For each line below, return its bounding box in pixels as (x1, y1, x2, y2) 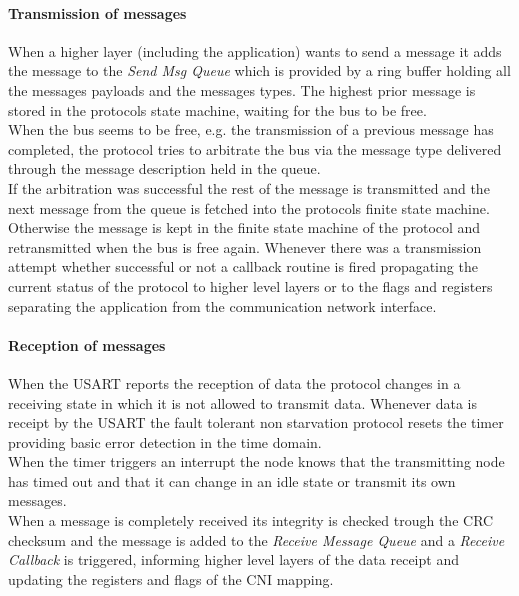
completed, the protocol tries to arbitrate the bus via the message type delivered (8, 138, 502, 159)
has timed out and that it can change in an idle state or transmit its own (8, 470, 456, 491)
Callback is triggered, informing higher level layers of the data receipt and (8, 549, 459, 570)
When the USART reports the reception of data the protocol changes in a (8, 372, 461, 393)
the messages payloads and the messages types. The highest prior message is (8, 79, 476, 100)
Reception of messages (8, 334, 166, 355)
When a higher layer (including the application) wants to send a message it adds (8, 40, 502, 61)
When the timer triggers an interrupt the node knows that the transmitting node (8, 451, 505, 472)
